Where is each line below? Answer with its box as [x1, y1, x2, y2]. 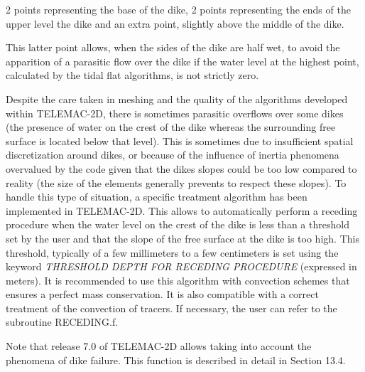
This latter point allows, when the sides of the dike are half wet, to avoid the [6, 40, 340, 55]
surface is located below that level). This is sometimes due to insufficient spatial [6, 133, 354, 148]
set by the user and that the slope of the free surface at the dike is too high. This [6, 230, 359, 245]
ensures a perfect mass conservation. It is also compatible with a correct [6, 287, 319, 302]
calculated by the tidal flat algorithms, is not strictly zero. [6, 68, 259, 83]
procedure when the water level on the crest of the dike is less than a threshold [6, 217, 349, 232]
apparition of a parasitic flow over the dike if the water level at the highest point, [6, 53, 359, 68]
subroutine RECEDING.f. [6, 314, 119, 329]
